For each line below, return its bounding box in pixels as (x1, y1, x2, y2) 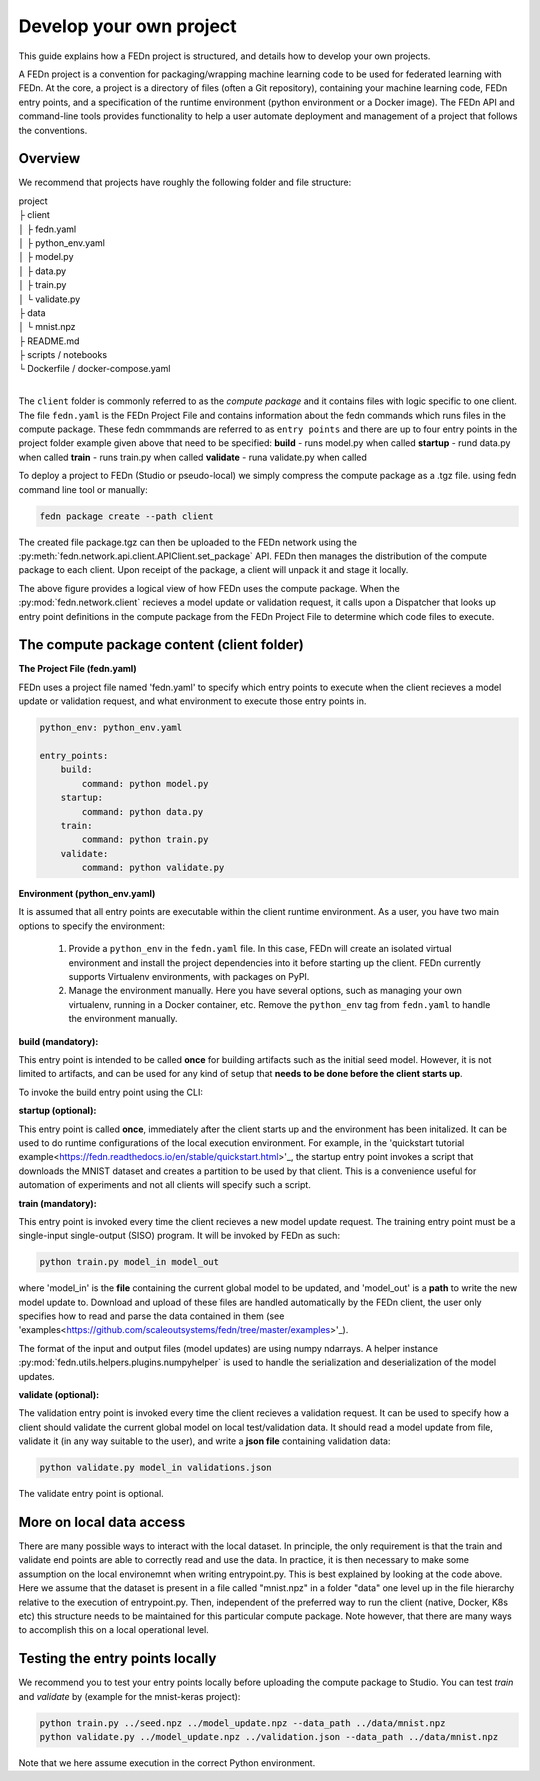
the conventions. (18, 124, 88, 136)
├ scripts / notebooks (18, 349, 108, 361)
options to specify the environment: (18, 920, 165, 932)
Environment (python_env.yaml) (18, 888, 156, 900)
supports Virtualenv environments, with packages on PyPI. (68, 971, 310, 983)
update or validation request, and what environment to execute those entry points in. (18, 695, 367, 707)
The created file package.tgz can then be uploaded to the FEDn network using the (18, 536, 357, 548)
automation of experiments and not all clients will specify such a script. (18, 1179, 312, 1191)
